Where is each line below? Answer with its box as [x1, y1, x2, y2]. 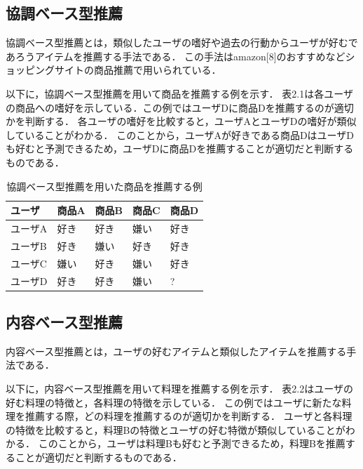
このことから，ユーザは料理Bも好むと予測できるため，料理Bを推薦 [38, 436, 345, 451]
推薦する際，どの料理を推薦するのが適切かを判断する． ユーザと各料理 [25, 409, 352, 423]
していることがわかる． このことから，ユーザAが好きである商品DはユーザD [6, 127, 355, 142]
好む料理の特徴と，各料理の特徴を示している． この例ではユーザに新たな [6, 395, 342, 409]
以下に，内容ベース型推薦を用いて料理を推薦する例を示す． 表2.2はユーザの [6, 381, 353, 395]
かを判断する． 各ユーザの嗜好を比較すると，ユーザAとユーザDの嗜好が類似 [6, 114, 357, 128]
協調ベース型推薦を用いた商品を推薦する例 [6, 178, 203, 193]
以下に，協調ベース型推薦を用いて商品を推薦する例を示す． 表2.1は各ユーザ [6, 86, 353, 100]
